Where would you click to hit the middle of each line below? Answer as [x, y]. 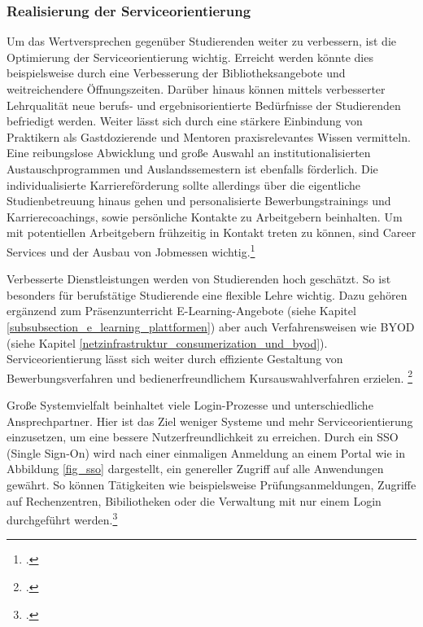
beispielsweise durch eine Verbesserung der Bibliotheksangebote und [176, 73]
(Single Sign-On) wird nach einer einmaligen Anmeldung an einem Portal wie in [206, 452]
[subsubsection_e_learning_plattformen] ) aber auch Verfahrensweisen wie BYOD [211, 326]
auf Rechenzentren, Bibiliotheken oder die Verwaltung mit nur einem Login [194, 500]
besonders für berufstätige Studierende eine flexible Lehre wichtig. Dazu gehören [207, 294]
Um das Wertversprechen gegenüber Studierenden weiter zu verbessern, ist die [202, 41]
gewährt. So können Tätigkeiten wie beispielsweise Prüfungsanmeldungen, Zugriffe [211, 484]
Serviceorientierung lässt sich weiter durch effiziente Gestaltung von [175, 359]
